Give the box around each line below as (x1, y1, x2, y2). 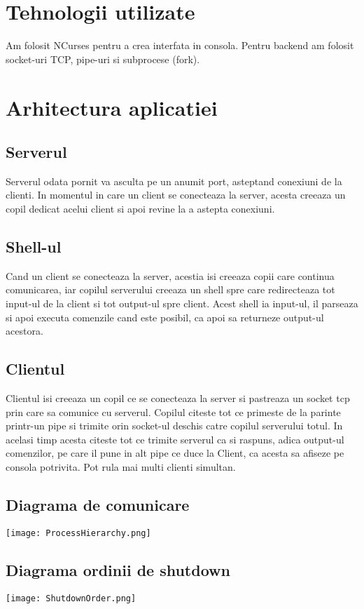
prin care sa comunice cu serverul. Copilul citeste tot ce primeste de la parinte (6, 404, 341, 419)
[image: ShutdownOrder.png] (6, 593, 136, 603)
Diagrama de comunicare (6, 494, 190, 515)
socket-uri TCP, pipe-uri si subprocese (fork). (6, 51, 200, 66)
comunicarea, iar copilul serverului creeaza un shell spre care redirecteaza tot (6, 282, 335, 297)
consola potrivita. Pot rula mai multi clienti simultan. (6, 460, 236, 474)
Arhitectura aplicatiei (6, 93, 218, 121)
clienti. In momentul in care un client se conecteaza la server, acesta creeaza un (6, 187, 346, 202)
